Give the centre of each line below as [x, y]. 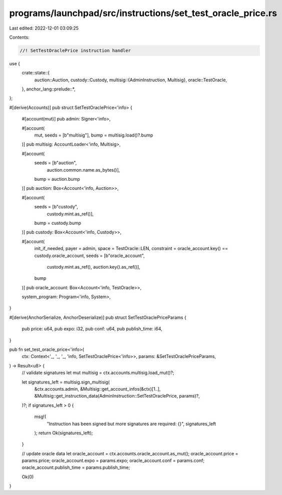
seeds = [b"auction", [56, 163]
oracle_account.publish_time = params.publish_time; [76, 467]
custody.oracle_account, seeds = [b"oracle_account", [90, 256]
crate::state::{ [36, 73]
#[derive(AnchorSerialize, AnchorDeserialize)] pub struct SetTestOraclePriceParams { [98, 317]
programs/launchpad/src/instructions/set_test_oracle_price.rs [143, 13]
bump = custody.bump [58, 223]
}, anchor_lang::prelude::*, [49, 89]
